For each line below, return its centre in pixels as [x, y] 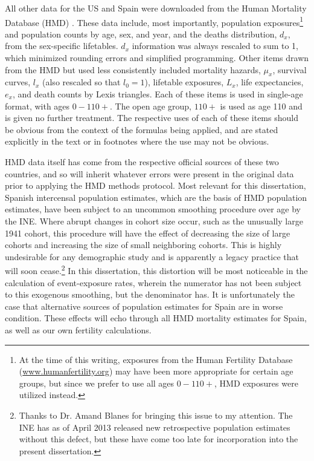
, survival [290, 69]
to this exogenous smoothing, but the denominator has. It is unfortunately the [150, 294]
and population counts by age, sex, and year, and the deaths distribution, [141, 34]
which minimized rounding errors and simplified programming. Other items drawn [157, 58]
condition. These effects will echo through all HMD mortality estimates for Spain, [156, 318]
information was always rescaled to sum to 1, [215, 46]
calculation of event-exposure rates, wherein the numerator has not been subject [153, 282]
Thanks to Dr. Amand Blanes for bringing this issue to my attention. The [156, 415]
